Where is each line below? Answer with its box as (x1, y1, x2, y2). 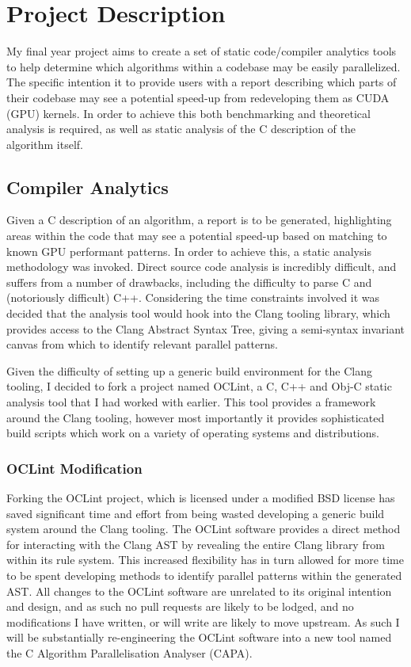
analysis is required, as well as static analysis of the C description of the (6, 120, 356, 137)
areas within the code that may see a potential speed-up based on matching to (6, 227, 387, 244)
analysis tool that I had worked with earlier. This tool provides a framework (6, 394, 376, 410)
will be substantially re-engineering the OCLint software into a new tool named (6, 629, 392, 646)
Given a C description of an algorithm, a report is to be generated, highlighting (6, 212, 392, 228)
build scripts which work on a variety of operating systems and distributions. (6, 425, 379, 441)
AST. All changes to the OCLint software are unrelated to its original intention (6, 582, 392, 599)
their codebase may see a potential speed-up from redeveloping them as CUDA (6, 89, 390, 105)
